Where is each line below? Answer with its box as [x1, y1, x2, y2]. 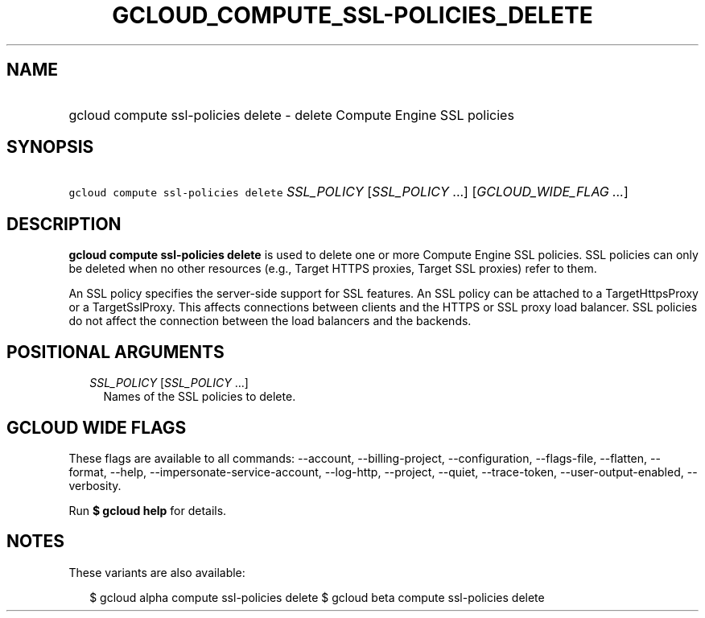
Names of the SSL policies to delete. [103, 389, 296, 404]
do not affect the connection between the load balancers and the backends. [68, 314, 472, 328]
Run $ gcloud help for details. [68, 503, 227, 517]
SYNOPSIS [6, 137, 94, 158]
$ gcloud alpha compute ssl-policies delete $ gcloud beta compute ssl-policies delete [89, 590, 545, 604]
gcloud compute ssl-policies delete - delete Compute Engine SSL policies [68, 106, 514, 123]
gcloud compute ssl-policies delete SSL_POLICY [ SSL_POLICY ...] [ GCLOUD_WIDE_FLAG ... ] [68, 183, 629, 200]
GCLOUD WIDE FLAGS [6, 417, 187, 438]
